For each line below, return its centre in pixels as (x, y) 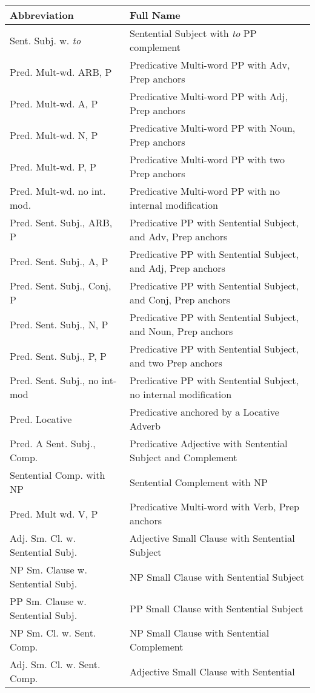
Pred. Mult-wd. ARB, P (61, 72)
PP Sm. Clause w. (48, 601)
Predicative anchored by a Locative (204, 412)
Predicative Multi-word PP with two (207, 159)
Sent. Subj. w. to (45, 40)
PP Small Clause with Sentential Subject (217, 608)
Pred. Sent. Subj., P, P (58, 356)
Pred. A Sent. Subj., (53, 443)
